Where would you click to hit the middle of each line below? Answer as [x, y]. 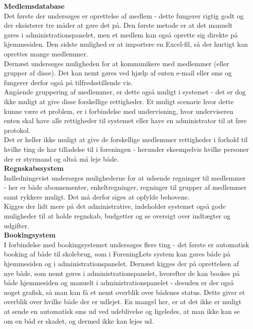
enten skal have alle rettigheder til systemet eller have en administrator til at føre [126, 120]
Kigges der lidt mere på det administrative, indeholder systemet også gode [115, 206]
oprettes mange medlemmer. [46, 53]
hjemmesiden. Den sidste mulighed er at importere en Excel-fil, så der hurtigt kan [126, 44]
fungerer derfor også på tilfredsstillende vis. [68, 82]
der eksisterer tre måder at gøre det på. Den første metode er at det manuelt [118, 25]
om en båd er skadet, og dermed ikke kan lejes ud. [79, 320]
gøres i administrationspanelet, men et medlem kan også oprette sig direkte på [121, 34]
